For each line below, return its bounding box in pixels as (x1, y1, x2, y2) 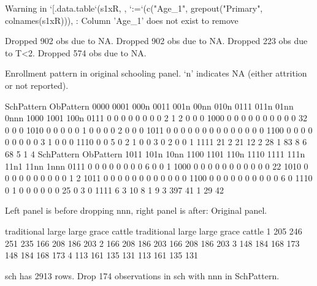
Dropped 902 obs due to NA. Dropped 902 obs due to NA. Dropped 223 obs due (5, 34, 308, 47)
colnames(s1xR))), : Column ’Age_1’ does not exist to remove (5, 13, 239, 26)
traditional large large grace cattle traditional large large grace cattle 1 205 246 (5, 224, 302, 237)
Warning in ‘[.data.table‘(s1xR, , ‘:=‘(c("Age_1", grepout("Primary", (5, 2, 263, 14)
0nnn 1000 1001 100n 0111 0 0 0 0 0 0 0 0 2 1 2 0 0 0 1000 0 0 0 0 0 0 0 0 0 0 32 (5, 111, 307, 124)
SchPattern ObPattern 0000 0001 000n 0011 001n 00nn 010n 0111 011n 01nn (5, 99, 294, 112)
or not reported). (5, 78, 69, 91)
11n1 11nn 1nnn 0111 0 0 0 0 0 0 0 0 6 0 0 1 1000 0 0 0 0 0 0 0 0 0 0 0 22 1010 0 (5, 159, 308, 172)
